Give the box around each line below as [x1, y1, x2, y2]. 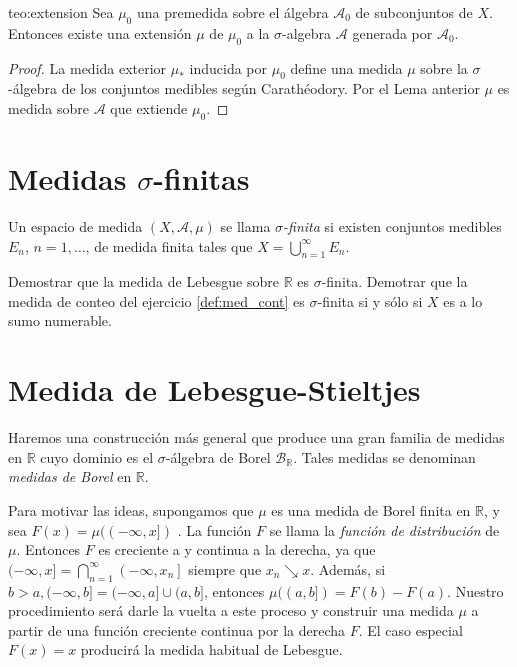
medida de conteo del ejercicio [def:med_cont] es [8, 290, 305, 311]
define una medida [290, 57, 403, 78]
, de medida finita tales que [85, 235, 253, 256]
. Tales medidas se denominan [293, 446, 476, 467]
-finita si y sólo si [317, 290, 423, 311]
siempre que [188, 558, 262, 579]
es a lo [443, 290, 483, 311]
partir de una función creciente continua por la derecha [8, 619, 345, 640]
